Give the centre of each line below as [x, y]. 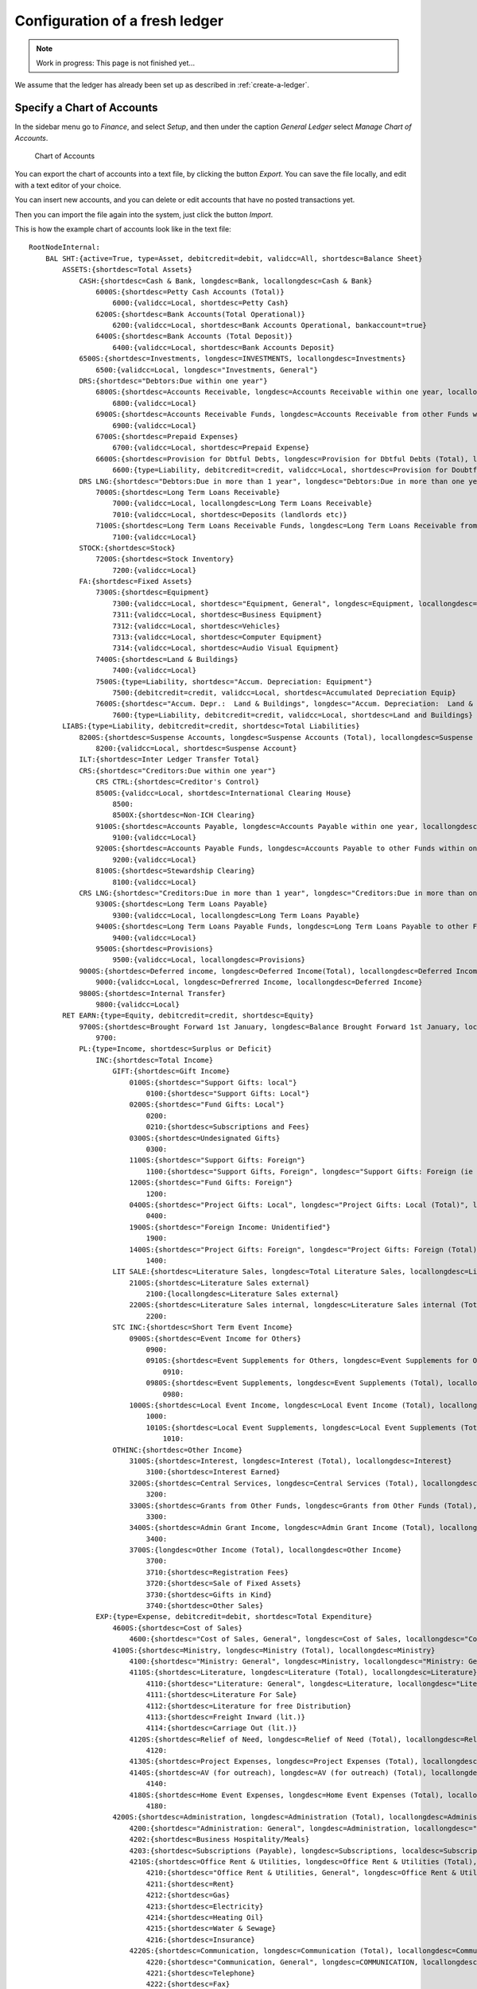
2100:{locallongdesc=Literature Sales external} [242, 1294]
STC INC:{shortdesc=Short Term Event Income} [203, 1327]
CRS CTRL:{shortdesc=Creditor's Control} [178, 782]
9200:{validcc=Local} [155, 860]
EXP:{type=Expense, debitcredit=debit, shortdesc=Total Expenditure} [234, 1617]
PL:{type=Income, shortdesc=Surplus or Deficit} [175, 1049]
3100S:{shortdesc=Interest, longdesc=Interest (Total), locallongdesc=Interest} [291, 1461]
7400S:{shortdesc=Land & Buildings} [167, 659]
